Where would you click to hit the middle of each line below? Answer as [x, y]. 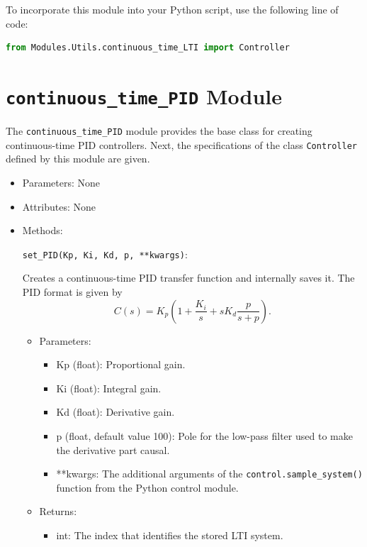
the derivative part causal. [113, 449]
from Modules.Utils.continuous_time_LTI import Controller [148, 48]
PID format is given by [72, 291]
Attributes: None [59, 206]
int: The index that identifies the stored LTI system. [170, 535]
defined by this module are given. [78, 159]
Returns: [58, 511]
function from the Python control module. [147, 487]
